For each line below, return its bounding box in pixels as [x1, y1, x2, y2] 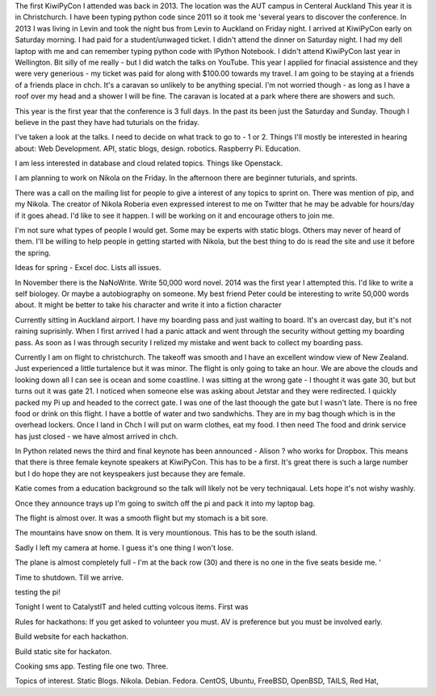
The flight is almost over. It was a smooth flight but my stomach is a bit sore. [15, 513, 268, 523]
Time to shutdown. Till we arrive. [15, 573, 124, 582]
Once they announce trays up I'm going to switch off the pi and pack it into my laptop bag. [15, 498, 315, 508]
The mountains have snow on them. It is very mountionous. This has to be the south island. [15, 528, 318, 538]
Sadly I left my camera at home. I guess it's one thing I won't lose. [15, 543, 234, 552]
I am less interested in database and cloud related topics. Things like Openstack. [15, 158, 283, 169]
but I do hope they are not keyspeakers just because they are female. [15, 469, 245, 478]
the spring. [15, 248, 52, 257]
